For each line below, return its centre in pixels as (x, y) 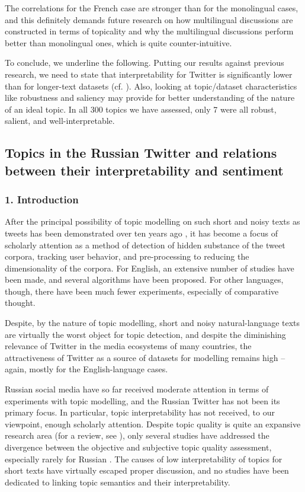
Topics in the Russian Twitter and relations (141, 153)
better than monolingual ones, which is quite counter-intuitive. (118, 42)
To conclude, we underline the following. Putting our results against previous (145, 63)
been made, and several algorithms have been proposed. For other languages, (144, 279)
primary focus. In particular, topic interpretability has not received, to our (140, 412)
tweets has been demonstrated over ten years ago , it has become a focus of (141, 233)
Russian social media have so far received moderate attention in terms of (137, 389)
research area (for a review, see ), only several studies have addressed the (137, 435)
